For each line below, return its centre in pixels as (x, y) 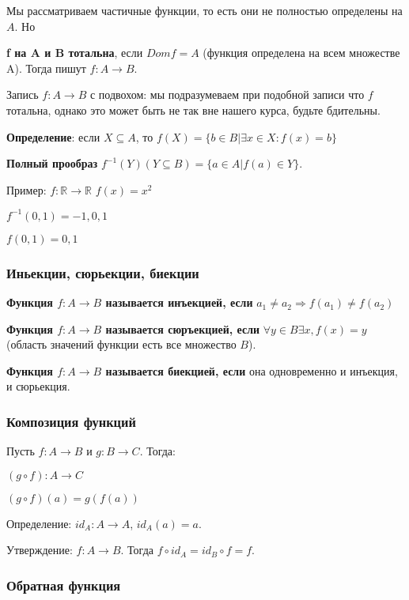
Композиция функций (71, 421)
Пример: (27, 189)
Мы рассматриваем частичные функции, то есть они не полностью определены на (204, 10)
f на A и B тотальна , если (75, 53)
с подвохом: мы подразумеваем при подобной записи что (227, 94)
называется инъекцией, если (179, 302)
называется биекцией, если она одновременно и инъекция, (252, 370)
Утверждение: (40, 550)
